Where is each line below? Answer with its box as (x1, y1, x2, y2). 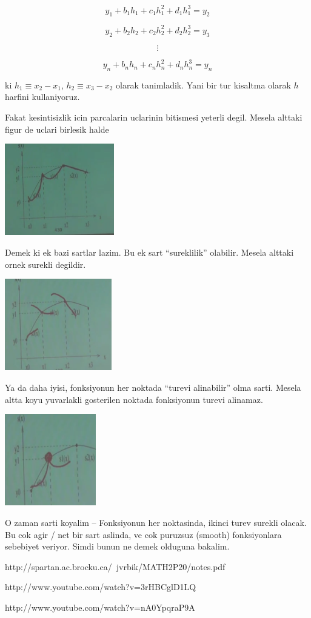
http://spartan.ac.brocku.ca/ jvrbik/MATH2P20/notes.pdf (5, 560, 226, 573)
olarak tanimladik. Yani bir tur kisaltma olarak (116, 78, 291, 91)
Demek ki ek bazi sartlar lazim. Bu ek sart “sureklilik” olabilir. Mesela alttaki (5, 246, 294, 259)
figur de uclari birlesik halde (5, 122, 109, 135)
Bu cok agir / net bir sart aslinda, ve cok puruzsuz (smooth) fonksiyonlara (5, 528, 282, 540)
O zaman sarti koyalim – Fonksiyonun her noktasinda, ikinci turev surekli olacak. (5, 516, 307, 528)
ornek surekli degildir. (5, 257, 86, 270)
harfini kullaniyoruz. (5, 90, 80, 103)
